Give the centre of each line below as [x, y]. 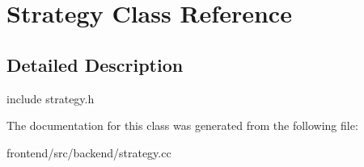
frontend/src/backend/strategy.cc [89, 152]
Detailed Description [95, 64]
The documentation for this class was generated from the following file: [182, 125]
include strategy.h [51, 98]
